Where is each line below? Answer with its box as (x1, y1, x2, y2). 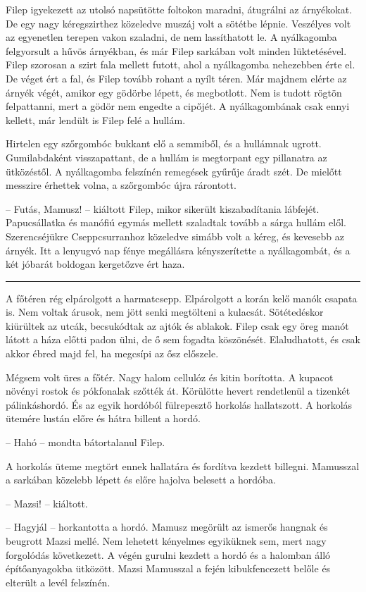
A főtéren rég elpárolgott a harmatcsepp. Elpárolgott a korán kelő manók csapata (6, 290, 358, 305)
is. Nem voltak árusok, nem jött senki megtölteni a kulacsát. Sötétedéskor (6, 304, 324, 319)
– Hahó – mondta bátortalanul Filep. (6, 435, 165, 450)
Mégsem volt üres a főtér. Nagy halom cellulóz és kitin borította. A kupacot (6, 369, 334, 384)
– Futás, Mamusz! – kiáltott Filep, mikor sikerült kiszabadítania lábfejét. (6, 201, 320, 216)
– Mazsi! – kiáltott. (6, 495, 88, 510)
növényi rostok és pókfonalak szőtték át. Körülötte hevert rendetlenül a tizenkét (6, 383, 351, 398)
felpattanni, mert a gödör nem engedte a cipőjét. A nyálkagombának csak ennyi (6, 99, 350, 113)
